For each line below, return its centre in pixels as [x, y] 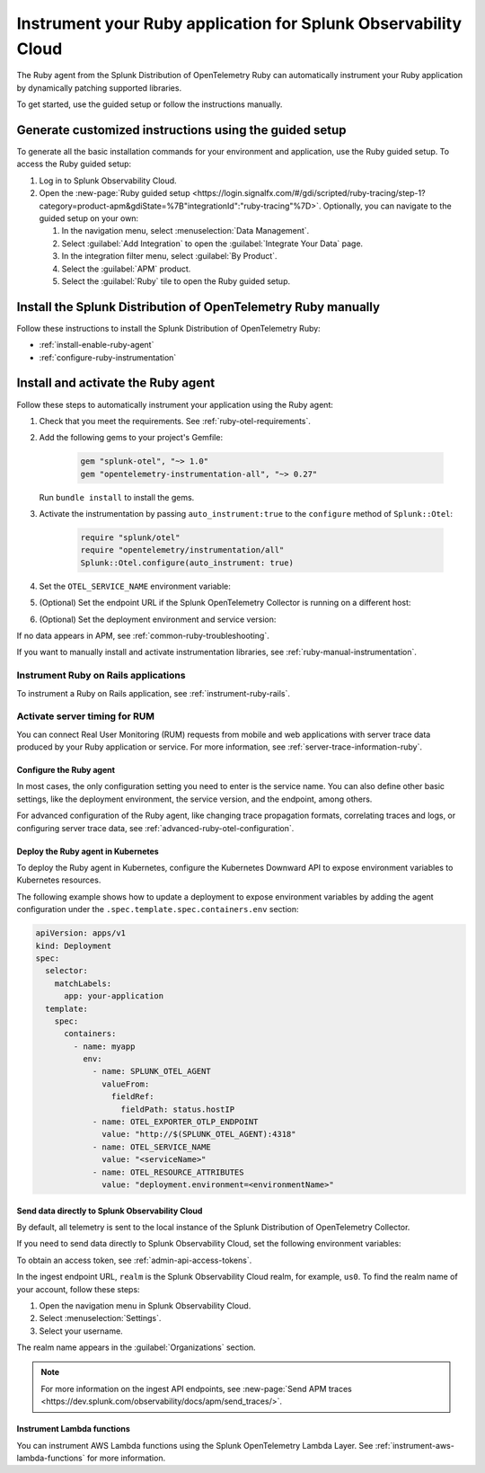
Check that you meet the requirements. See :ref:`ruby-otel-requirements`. [175, 421]
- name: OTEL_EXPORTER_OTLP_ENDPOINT [175, 1122]
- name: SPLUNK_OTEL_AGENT [151, 1071]
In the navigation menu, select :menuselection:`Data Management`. [185, 231]
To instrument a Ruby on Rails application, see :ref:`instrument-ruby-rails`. [154, 693]
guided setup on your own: [89, 218]
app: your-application [114, 996]
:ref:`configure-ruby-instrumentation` [108, 357]
